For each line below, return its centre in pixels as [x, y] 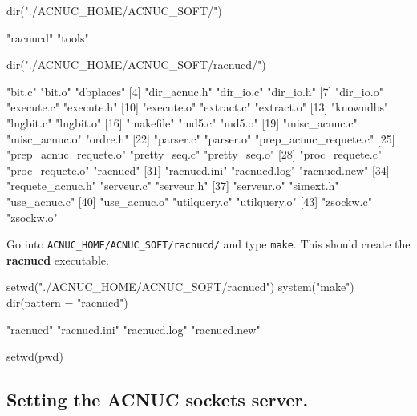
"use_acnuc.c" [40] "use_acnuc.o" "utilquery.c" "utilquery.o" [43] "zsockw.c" [189, 201]
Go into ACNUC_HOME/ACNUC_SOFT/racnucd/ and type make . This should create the [208, 244]
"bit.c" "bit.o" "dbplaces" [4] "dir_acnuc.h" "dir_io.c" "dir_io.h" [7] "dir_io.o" [195, 91]
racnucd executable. [58, 259]
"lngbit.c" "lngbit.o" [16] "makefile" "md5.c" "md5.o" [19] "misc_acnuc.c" [182, 122]
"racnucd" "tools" [48, 37]
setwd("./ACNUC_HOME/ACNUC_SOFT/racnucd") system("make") [180, 287]
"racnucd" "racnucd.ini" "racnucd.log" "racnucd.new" [134, 329]
